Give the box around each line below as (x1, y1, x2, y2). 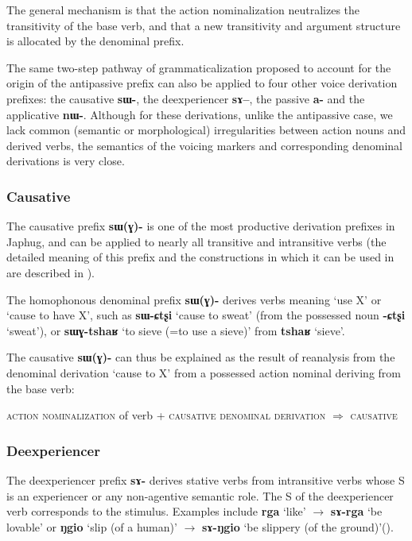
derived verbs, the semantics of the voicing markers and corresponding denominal (6, 137, 403, 153)
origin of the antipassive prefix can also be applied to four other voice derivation (6, 75, 398, 91)
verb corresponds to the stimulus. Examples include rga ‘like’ (6, 503, 306, 520)
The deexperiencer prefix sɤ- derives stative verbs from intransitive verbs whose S (6, 471, 405, 488)
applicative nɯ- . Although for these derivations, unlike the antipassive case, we (6, 106, 393, 122)
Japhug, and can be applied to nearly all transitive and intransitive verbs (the (6, 233, 387, 249)
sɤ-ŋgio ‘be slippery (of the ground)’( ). (201, 518, 394, 535)
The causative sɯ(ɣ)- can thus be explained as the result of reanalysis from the (6, 349, 395, 365)
